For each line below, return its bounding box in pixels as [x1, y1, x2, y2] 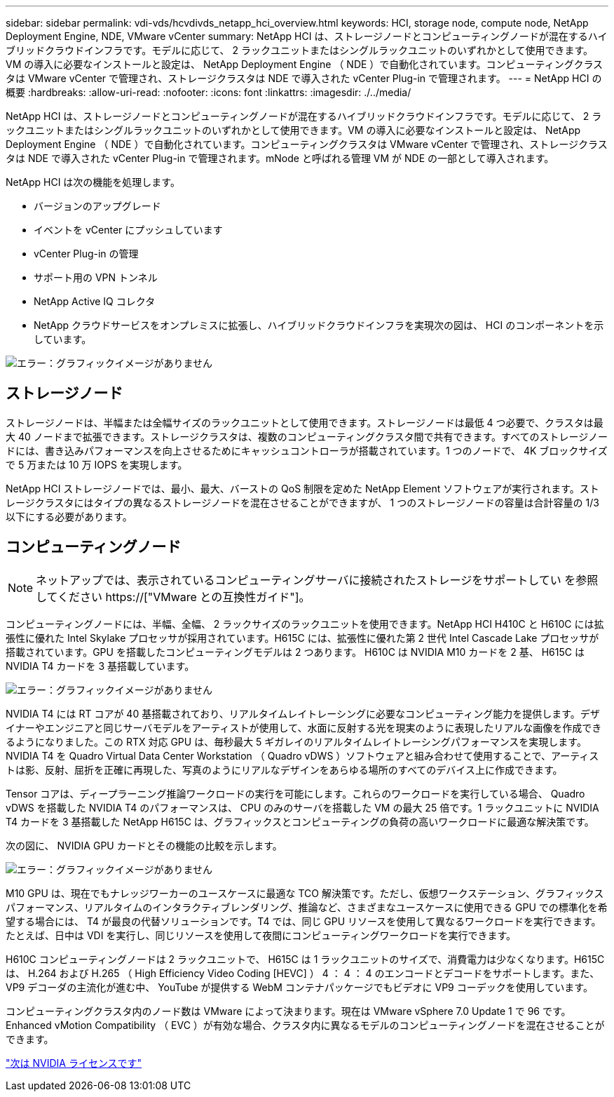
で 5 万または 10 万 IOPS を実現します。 [6, 458, 188, 471]
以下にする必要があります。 [6, 510, 132, 523]
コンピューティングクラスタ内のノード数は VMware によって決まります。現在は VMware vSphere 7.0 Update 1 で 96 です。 [6, 1004, 571, 1017]
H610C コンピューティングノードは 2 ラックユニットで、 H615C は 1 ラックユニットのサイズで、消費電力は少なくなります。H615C [6, 953, 605, 965]
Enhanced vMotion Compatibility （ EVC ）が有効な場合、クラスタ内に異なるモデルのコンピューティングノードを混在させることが [6, 1018, 605, 1031]
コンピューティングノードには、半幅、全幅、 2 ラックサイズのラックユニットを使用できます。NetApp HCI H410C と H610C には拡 [6, 617, 604, 630]
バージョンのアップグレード [34, 200, 161, 212]
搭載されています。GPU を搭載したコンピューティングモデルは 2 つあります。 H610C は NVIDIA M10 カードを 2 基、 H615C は [6, 645, 585, 658]
